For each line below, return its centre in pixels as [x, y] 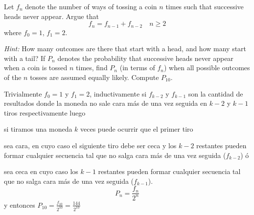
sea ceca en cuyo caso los [41, 171]
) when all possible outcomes [207, 68]
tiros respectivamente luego [45, 112]
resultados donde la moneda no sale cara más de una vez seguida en [105, 103]
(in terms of [137, 68]
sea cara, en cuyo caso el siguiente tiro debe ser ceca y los [90, 145]
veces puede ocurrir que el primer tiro [137, 129]
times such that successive [205, 6]
